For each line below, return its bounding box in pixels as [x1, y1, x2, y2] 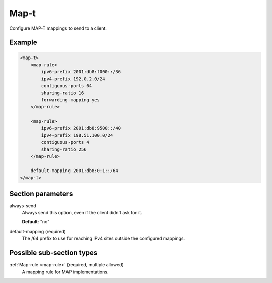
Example [9, 38, 37, 47]
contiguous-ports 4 [41, 139, 89, 145]
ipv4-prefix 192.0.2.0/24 [41, 76, 105, 82]
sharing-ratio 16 [41, 90, 84, 96]
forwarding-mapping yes [41, 97, 100, 103]
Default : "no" [22, 219, 50, 225]
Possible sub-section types [9, 249, 98, 257]
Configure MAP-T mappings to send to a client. [9, 25, 107, 31]
